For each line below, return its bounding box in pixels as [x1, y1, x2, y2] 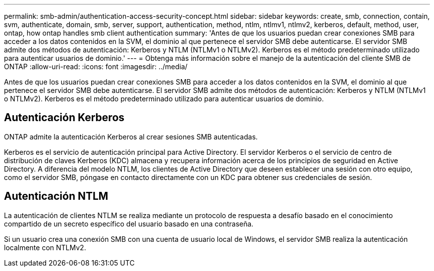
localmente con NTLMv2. [4, 243, 86, 252]
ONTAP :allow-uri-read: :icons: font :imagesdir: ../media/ [4, 62, 188, 71]
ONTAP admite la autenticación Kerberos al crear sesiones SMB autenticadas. [4, 132, 258, 141]
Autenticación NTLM [4, 190, 108, 203]
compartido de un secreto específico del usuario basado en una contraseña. [4, 219, 254, 228]
